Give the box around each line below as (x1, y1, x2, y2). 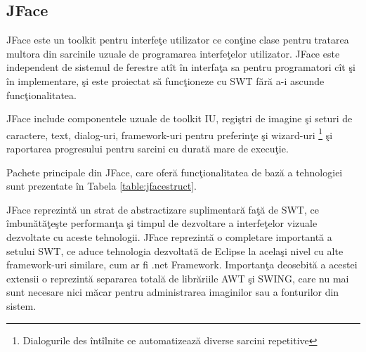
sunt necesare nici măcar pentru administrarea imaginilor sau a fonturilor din (6, 285, 339, 299)
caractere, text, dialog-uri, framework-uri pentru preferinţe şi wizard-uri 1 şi (6, 125, 333, 142)
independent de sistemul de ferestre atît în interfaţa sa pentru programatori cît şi (6, 60, 355, 74)
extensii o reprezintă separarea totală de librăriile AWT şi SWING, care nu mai (6, 270, 349, 285)
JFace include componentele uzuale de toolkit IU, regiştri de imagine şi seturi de (6, 111, 353, 126)
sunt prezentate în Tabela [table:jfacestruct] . (6, 178, 197, 193)
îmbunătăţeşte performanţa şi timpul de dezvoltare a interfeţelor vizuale (6, 216, 318, 230)
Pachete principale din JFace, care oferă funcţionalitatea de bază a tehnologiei (6, 164, 343, 179)
